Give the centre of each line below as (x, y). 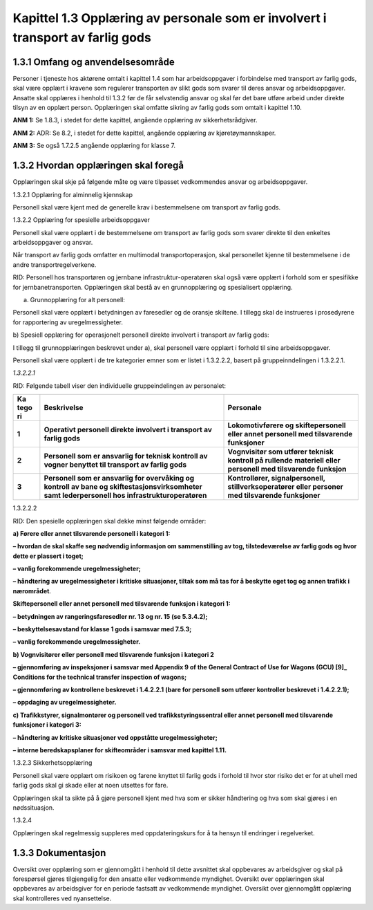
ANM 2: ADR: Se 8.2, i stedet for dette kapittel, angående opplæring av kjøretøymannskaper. (144, 133)
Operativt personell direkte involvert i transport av (128, 430)
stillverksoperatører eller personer (285, 487)
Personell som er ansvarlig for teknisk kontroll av (126, 456)
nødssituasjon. (34, 807)
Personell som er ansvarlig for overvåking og (119, 479)
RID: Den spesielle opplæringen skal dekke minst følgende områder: (109, 521)
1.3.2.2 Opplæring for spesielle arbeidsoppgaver (82, 220)
